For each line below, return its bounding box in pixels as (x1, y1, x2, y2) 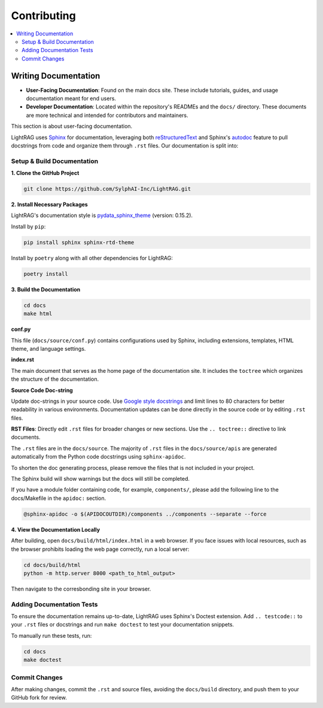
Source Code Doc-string (11, 387, 73, 394)
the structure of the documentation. (11, 375, 99, 383)
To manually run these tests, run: (11, 632, 92, 639)
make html (23, 311, 53, 317)
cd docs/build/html (23, 561, 81, 568)
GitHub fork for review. (11, 694, 67, 701)
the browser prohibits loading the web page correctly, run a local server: (11, 546, 190, 553)
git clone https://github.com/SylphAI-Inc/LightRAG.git (23, 186, 191, 192)
